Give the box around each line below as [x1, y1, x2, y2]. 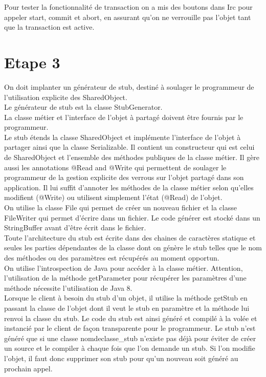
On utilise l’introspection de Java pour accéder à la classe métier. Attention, [4, 262, 243, 273]
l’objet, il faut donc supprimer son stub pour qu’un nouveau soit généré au [4, 352, 238, 363]
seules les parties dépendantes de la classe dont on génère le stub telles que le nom [4, 242, 262, 253]
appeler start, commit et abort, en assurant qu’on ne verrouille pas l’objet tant [4, 11, 251, 22]
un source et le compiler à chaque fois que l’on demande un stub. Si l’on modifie [4, 343, 255, 353]
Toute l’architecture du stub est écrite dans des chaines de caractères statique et [4, 232, 256, 243]
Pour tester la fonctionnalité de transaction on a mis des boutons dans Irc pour [4, 2, 253, 12]
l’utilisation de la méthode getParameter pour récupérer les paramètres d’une [4, 272, 247, 283]
